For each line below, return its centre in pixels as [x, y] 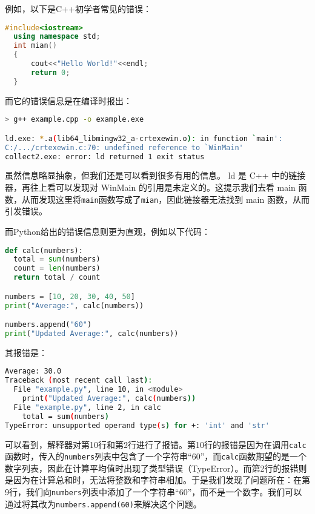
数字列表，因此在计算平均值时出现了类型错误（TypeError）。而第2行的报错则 [156, 468]
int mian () [35, 46]
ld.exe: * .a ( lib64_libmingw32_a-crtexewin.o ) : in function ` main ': [144, 138]
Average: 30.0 [33, 371]
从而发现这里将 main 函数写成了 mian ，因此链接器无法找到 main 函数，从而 [165, 199]
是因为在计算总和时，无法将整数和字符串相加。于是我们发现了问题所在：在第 [157, 480]
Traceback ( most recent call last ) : [79, 381]
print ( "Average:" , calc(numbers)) [75, 305]
